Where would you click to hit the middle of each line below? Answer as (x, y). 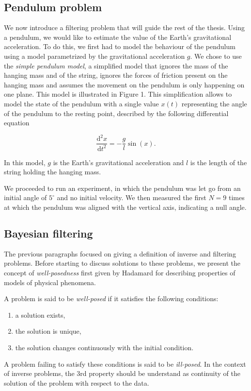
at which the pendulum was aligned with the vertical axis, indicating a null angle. (125, 207)
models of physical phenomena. (50, 282)
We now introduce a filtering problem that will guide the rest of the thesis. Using (125, 27)
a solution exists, (40, 314)
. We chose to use (216, 56)
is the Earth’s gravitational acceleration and (118, 162)
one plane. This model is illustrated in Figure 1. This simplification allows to (118, 94)
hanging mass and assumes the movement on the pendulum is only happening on (124, 84)
